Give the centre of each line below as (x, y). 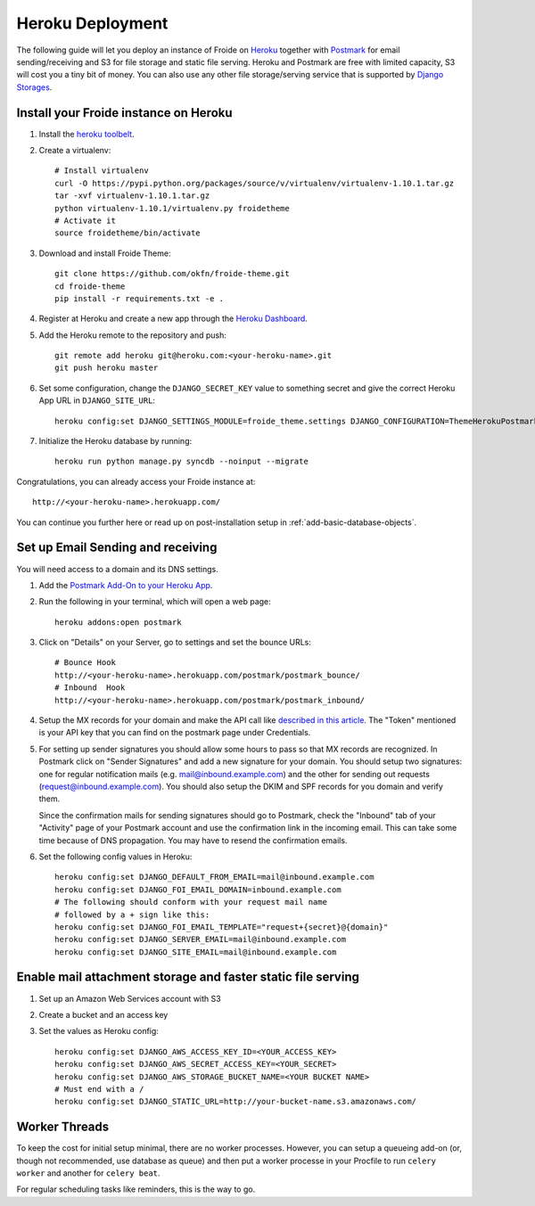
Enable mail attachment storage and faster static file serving (188, 977)
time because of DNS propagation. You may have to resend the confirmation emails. (193, 840)
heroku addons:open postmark (118, 622)
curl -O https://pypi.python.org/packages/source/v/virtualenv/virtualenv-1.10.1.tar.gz (255, 183)
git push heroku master (107, 368)
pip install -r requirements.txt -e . (140, 298)
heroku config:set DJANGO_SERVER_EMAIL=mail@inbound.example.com (201, 939)
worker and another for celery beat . (88, 1173)
